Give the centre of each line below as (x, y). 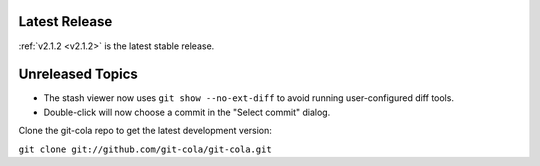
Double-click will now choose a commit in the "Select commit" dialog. (187, 112)
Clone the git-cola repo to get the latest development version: (145, 131)
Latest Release (65, 21)
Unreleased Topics (78, 74)
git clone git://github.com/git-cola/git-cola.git (145, 149)
